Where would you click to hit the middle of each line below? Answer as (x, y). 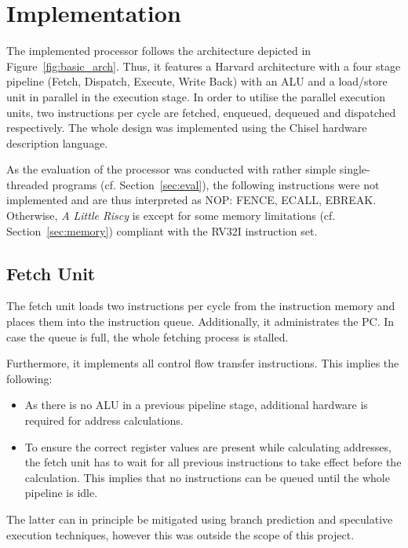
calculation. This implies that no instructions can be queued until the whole (207, 477)
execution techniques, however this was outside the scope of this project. (180, 534)
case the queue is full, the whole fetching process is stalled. (148, 336)
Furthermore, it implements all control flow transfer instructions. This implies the (203, 363)
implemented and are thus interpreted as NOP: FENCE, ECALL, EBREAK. (191, 200)
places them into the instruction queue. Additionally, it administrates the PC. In (200, 321)
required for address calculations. (104, 420)
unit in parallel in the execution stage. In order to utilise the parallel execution (196, 96)
